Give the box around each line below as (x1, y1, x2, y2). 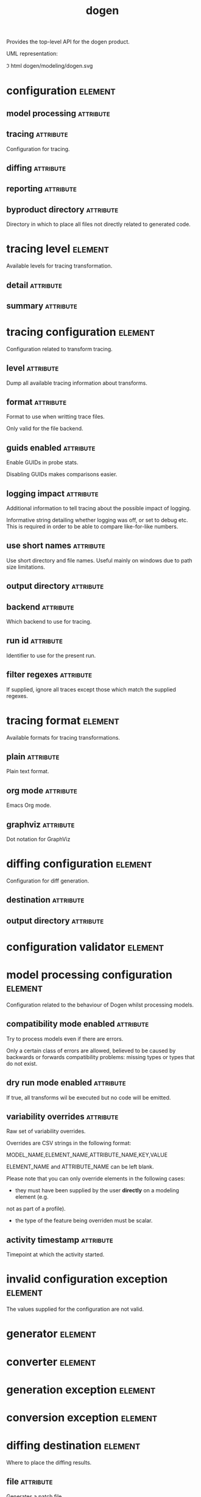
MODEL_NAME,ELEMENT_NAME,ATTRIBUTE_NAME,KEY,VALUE (6, 1151, 168, 1159)
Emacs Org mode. (6, 801, 52, 809)
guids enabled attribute (6, 442, 96, 453)
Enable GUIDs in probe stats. (6, 459, 79, 466)
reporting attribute (6, 184, 77, 194)
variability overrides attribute (6, 1111, 119, 1121)
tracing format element (6, 713, 120, 727)
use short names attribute (6, 541, 105, 551)
